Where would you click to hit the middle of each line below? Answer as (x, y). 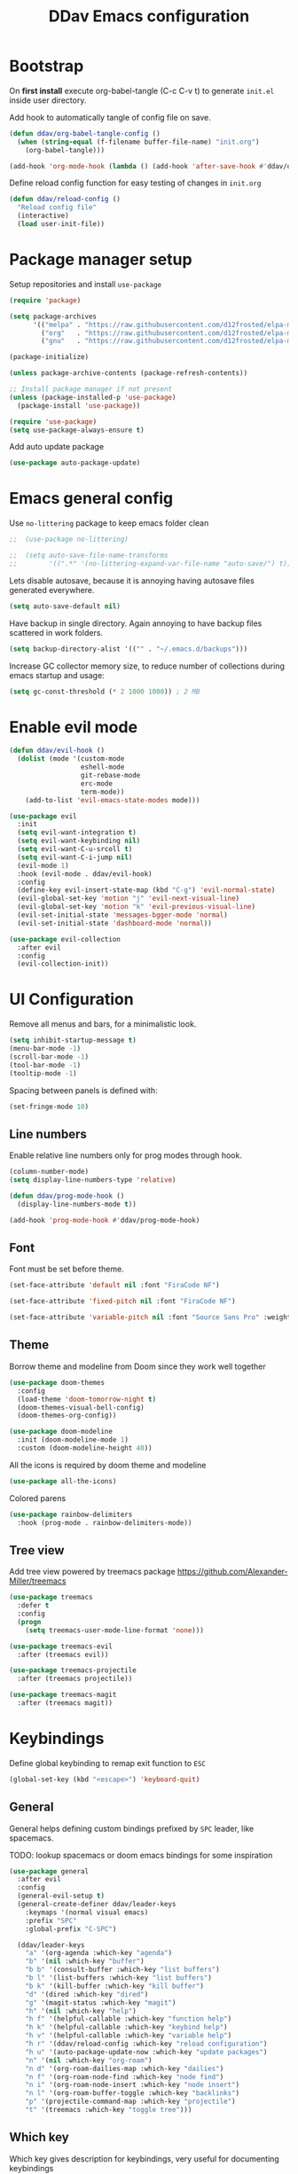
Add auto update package (57, 447)
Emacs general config (91, 499)
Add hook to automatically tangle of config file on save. (110, 117)
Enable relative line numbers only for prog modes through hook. (125, 1155)
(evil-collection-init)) (63, 964)
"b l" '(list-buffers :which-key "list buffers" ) (119, 1978)
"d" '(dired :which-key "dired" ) (87, 1994)
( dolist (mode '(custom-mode (71, 759)
